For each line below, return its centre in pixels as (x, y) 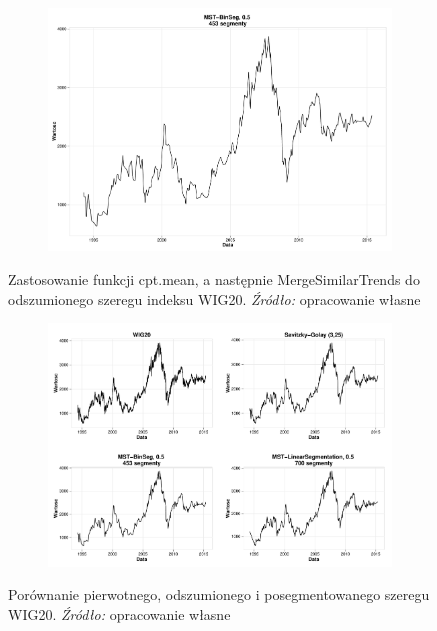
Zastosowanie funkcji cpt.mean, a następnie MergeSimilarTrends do (214, 279)
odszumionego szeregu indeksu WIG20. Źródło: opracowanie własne (214, 298)
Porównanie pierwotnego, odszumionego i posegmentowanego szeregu (219, 594)
